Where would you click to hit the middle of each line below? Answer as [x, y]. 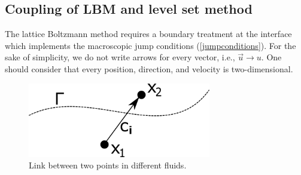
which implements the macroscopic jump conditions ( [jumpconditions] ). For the [150, 45]
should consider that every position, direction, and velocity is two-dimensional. [149, 68]
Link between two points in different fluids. [108, 165]
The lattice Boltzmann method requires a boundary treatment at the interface [148, 34]
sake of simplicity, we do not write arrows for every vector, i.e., [120, 57]
